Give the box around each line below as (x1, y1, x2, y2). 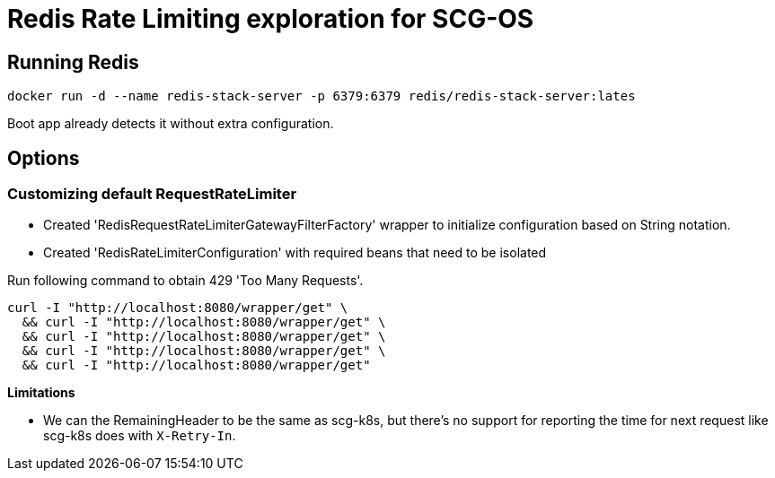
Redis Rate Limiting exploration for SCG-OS (7, 4, 534, 34)
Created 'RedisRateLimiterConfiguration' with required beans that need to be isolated (43, 245, 547, 261)
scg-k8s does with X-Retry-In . (43, 428, 236, 444)
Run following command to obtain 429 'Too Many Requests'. (7, 273, 364, 289)
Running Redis (7, 50, 139, 74)
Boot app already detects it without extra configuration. (7, 116, 334, 132)
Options (7, 146, 80, 169)
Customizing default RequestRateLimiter (7, 185, 297, 204)
